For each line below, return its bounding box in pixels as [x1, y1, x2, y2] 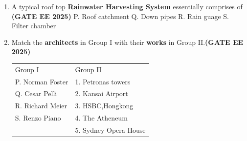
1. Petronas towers [75, 76, 131, 86]
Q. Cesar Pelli [15, 88, 57, 99]
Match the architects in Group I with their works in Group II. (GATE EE [11, 37, 244, 47]
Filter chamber [11, 20, 56, 31]
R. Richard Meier [15, 101, 67, 111]
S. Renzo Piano [15, 113, 61, 123]
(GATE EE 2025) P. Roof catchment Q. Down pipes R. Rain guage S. [11, 11, 229, 21]
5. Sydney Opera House [75, 124, 146, 135]
